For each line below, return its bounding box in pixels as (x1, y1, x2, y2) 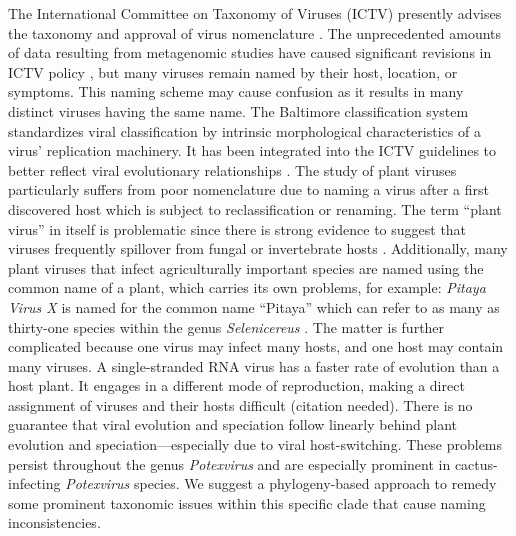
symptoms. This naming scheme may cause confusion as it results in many (8, 81, 464, 102)
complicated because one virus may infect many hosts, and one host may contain (8, 336, 504, 357)
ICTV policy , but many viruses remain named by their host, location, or (8, 61, 458, 82)
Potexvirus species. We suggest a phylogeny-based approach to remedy (65, 473, 497, 494)
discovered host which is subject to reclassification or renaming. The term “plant (8, 198, 502, 219)
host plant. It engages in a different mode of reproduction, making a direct (8, 375, 465, 396)
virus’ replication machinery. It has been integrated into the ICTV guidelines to (8, 140, 497, 161)
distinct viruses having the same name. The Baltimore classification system (8, 100, 469, 121)
